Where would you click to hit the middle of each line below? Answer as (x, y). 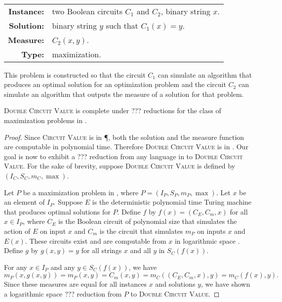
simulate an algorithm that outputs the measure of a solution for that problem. (124, 94)
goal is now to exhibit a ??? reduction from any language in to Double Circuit (123, 156)
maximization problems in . (45, 120)
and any (63, 267)
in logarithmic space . (207, 240)
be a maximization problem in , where (81, 192)
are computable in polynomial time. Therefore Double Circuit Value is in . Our (126, 147)
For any (16, 267)
